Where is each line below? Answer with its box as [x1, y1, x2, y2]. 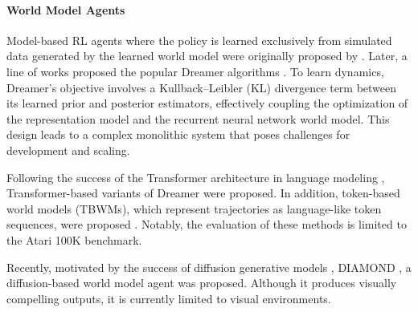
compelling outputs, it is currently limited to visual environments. [6, 290, 331, 306]
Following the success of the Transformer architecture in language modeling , [6, 168, 385, 185]
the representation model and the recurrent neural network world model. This [6, 110, 390, 127]
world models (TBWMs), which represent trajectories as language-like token [6, 200, 382, 217]
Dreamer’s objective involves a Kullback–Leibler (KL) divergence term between [6, 79, 397, 95]
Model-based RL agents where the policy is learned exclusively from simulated [6, 31, 392, 48]
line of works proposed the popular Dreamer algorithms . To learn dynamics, [6, 63, 384, 79]
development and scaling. [6, 141, 130, 158]
